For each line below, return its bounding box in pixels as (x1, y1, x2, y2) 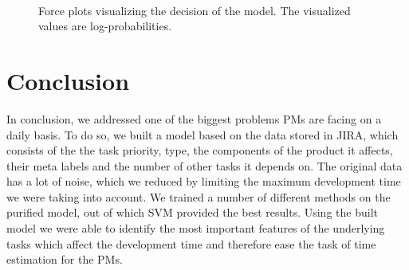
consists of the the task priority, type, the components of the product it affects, (6, 142, 393, 158)
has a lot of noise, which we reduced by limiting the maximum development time (6, 173, 401, 190)
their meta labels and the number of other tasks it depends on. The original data (6, 157, 403, 174)
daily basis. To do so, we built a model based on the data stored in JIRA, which (6, 126, 399, 143)
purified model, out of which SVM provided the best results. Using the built (6, 204, 378, 221)
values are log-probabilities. (38, 18, 172, 34)
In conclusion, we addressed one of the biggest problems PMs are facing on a (6, 110, 382, 127)
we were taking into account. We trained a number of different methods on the (6, 188, 391, 205)
